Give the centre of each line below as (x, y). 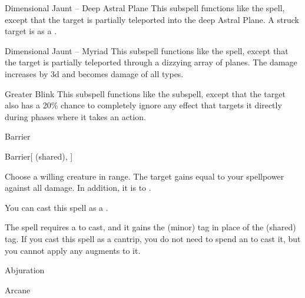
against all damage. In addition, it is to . (78, 188)
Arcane (18, 289)
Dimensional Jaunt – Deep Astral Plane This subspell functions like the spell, (145, 8)
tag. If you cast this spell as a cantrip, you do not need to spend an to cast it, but (153, 238)
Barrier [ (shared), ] (39, 156)
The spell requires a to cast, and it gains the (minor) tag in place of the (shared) (150, 227)
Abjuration (25, 270)
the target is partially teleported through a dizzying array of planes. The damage (151, 62)
